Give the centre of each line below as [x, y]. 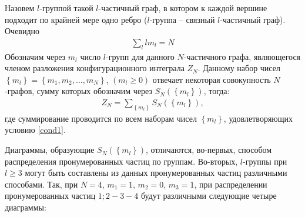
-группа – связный [182, 19]
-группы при [265, 161]
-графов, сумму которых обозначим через [79, 91]
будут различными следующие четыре [209, 196]
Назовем [20, 8]
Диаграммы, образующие [50, 150]
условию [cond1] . [35, 130]
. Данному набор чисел [239, 68]
